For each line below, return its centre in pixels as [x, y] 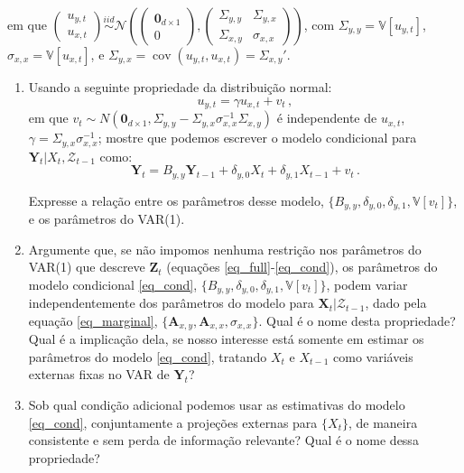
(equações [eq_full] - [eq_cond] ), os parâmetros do [302, 267]
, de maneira [383, 422]
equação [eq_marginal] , [93, 320]
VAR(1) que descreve [87, 267]
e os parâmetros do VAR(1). [107, 218]
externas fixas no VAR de [99, 374]
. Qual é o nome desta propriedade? [357, 320]
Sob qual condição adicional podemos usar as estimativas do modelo [217, 405]
